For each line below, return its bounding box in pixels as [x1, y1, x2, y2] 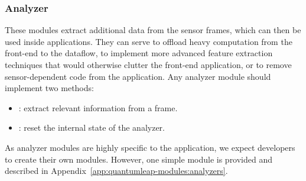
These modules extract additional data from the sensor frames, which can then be [5, 24, 301, 36]
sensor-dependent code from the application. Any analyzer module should [5, 70, 271, 82]
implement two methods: [5, 82, 94, 94]
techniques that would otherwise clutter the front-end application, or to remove [5, 59, 292, 70]
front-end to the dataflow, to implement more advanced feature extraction [5, 47, 273, 59]
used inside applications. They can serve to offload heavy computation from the [5, 35, 292, 47]
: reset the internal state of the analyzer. [18, 121, 165, 134]
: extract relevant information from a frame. [18, 101, 178, 114]
